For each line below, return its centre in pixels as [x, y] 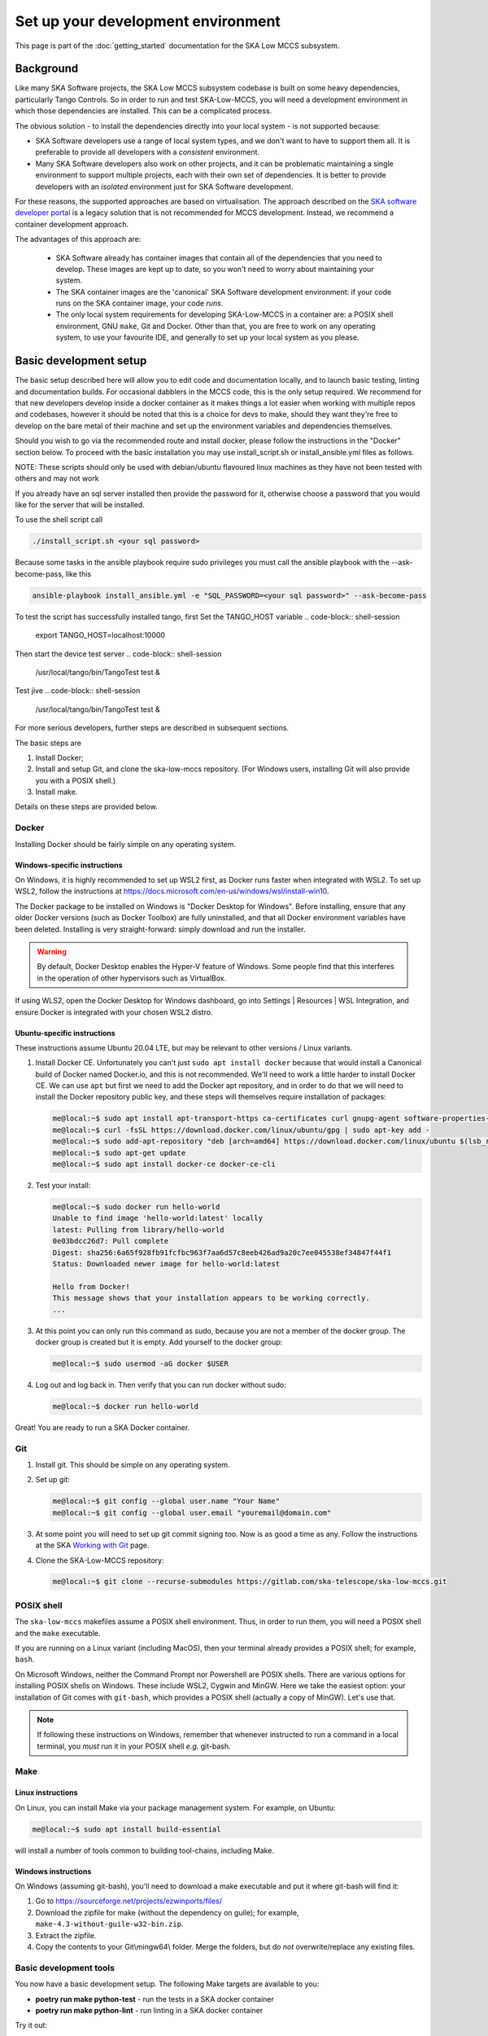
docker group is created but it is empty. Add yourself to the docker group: [159, 1342]
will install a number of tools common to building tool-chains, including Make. [144, 1850]
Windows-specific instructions [69, 865]
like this [78, 573]
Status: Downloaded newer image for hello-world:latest [166, 1264]
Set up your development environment [148, 21]
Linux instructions [46, 1792]
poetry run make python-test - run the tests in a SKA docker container [155, 1999]
